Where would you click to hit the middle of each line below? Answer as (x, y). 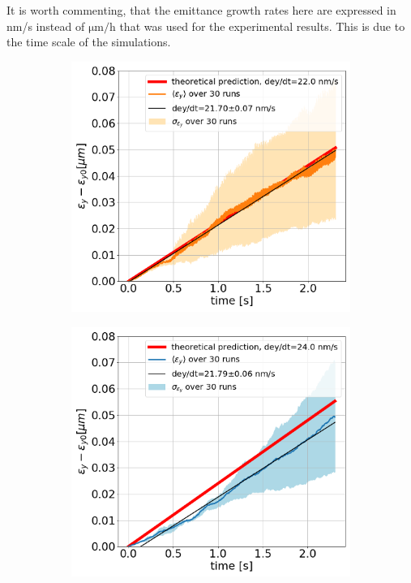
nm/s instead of (46, 26)
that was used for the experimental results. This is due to (262, 26)
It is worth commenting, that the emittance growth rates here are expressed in (201, 10)
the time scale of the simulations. (89, 42)
